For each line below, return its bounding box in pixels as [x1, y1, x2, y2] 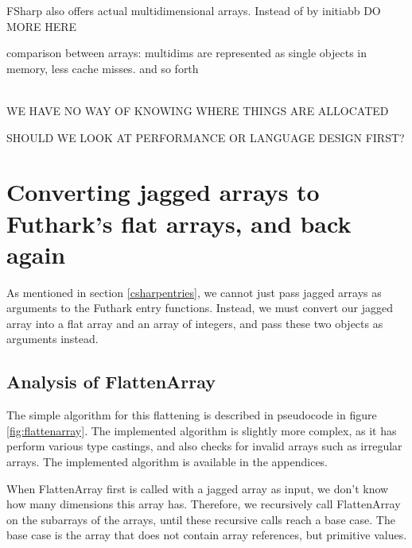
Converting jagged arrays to [6, 176, 320, 208]
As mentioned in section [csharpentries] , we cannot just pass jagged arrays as [6, 284, 382, 300]
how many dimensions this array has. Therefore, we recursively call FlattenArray [6, 496, 401, 512]
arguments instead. [6, 330, 99, 347]
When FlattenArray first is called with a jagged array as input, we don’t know [6, 480, 389, 496]
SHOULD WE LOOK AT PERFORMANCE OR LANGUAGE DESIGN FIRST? [6, 129, 405, 145]
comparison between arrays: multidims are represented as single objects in [6, 44, 367, 61]
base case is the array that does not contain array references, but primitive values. [6, 527, 407, 543]
